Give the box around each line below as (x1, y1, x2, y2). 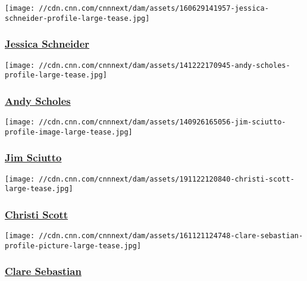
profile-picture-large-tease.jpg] (5, 241, 142, 250)
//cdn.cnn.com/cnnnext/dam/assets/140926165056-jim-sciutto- (39, 118, 286, 127)
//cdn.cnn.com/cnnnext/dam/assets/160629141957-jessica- (39, 4, 269, 13)
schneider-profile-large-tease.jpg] (5, 14, 150, 23)
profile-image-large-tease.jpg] (5, 127, 133, 136)
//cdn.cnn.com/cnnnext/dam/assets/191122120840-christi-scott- (39, 174, 295, 183)
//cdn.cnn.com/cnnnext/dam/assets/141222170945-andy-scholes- (39, 61, 290, 70)
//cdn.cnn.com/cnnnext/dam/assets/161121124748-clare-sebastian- (39, 232, 303, 241)
